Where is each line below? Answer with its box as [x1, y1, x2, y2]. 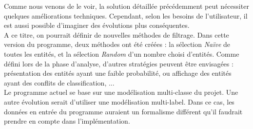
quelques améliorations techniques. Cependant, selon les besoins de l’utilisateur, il [4, 10, 248, 21]
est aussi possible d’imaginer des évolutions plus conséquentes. [4, 20, 190, 30]
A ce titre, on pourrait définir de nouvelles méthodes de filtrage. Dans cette [4, 29, 229, 40]
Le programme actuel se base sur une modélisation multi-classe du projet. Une [4, 87, 238, 97]
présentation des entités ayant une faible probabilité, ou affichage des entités [4, 68, 232, 78]
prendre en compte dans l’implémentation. [4, 116, 130, 126]
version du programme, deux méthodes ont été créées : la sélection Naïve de [4, 39, 231, 49]
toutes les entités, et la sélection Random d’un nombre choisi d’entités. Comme [4, 48, 239, 59]
